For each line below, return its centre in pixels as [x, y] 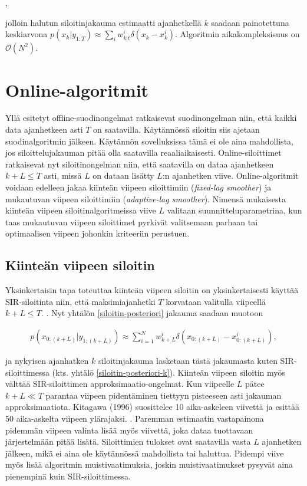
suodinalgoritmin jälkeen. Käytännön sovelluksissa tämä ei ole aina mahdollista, [149, 141]
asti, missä [63, 175]
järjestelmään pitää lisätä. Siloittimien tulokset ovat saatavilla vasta [128, 441]
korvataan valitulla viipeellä [216, 301]
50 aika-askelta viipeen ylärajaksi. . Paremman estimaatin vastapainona [135, 418]
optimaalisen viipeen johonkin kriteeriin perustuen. [98, 233]
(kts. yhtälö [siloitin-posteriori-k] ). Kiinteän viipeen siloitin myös [169, 372]
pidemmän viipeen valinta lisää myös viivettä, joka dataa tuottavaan [129, 430]
